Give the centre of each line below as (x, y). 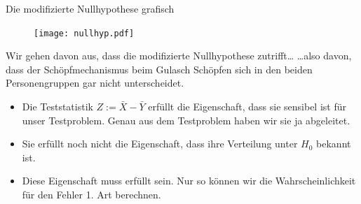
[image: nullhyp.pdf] (84, 33)
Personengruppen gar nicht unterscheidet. (95, 83)
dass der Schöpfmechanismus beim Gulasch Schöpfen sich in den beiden (159, 69)
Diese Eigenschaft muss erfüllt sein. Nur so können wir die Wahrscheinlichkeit (189, 181)
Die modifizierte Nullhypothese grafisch (90, 8)
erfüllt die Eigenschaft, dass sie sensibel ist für (247, 107)
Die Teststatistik (57, 107)
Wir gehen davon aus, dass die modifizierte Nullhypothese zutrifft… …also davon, (179, 56)
